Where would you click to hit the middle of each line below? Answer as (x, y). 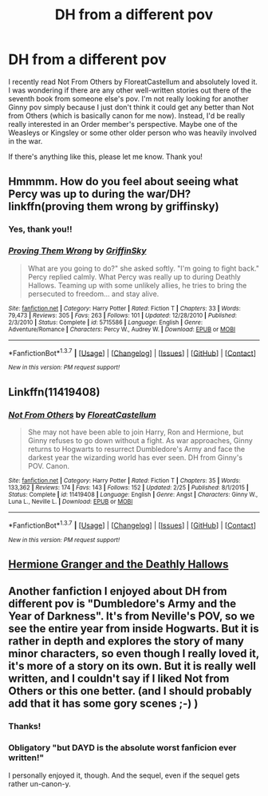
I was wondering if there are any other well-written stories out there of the (130, 90)
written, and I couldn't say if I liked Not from (119, 679)
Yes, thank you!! (40, 229)
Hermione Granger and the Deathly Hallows (118, 564)
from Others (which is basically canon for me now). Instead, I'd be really (127, 115)
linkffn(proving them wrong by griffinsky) (114, 206)
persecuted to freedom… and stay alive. (93, 294)
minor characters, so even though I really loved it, (134, 653)
